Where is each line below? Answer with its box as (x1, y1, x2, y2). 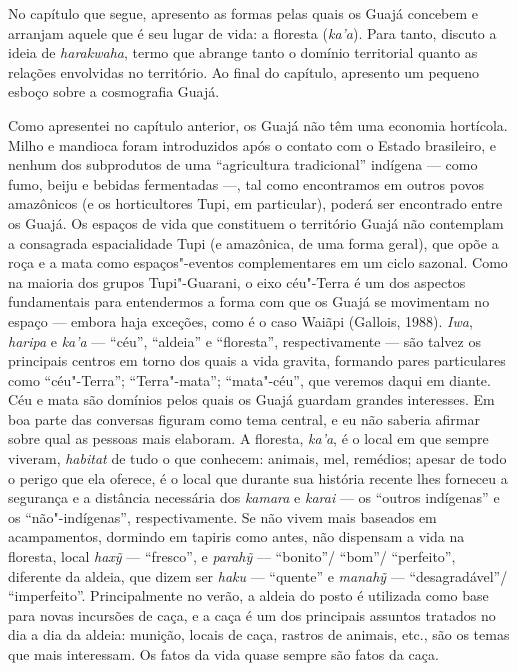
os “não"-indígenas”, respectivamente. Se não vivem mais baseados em (8, 506, 437, 527)
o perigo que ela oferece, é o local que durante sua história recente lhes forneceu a (8, 467, 508, 488)
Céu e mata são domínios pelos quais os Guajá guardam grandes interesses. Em (8, 389, 495, 410)
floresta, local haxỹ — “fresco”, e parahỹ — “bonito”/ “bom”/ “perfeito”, (8, 546, 456, 567)
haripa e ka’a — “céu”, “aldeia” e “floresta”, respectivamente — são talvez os (8, 330, 481, 351)
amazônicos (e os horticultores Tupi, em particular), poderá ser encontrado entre (8, 193, 503, 214)
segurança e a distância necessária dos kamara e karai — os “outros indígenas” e (8, 487, 500, 508)
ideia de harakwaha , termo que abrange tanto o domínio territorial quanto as (8, 42, 478, 63)
